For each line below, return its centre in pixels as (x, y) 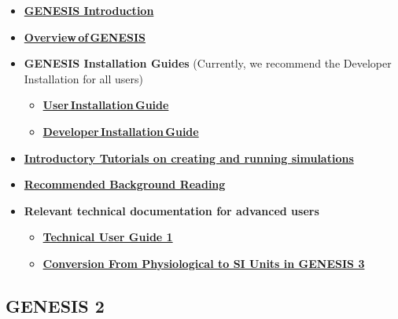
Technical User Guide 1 (108, 237)
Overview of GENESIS (85, 37)
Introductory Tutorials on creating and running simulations (189, 158)
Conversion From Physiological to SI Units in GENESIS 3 (204, 263)
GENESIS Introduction (89, 10)
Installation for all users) (84, 78)
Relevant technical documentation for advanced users (171, 210)
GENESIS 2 (55, 305)
